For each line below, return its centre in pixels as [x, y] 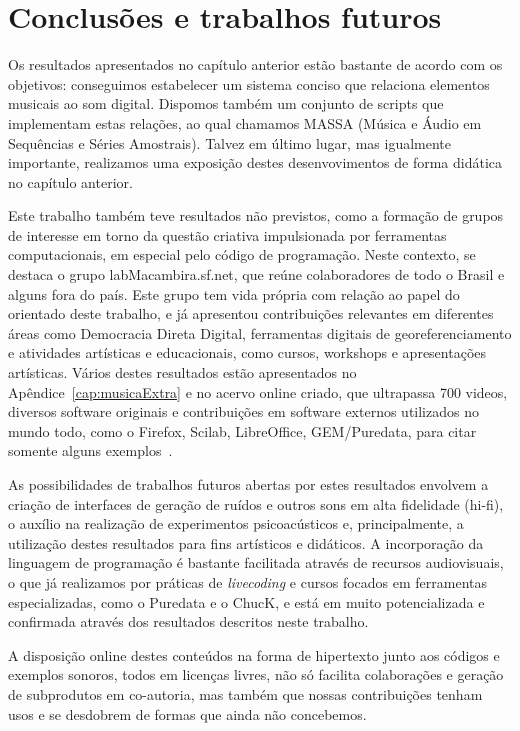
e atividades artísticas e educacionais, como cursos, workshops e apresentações [247, 352]
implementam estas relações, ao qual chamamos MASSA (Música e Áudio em [245, 122]
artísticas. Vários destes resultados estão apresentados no [182, 372]
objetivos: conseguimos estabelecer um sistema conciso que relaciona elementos [249, 83]
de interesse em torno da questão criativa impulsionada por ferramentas [227, 234]
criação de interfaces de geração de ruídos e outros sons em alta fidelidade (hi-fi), [256, 503]
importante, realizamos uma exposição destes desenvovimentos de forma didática [255, 162]
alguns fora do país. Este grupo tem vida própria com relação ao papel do [234, 293]
